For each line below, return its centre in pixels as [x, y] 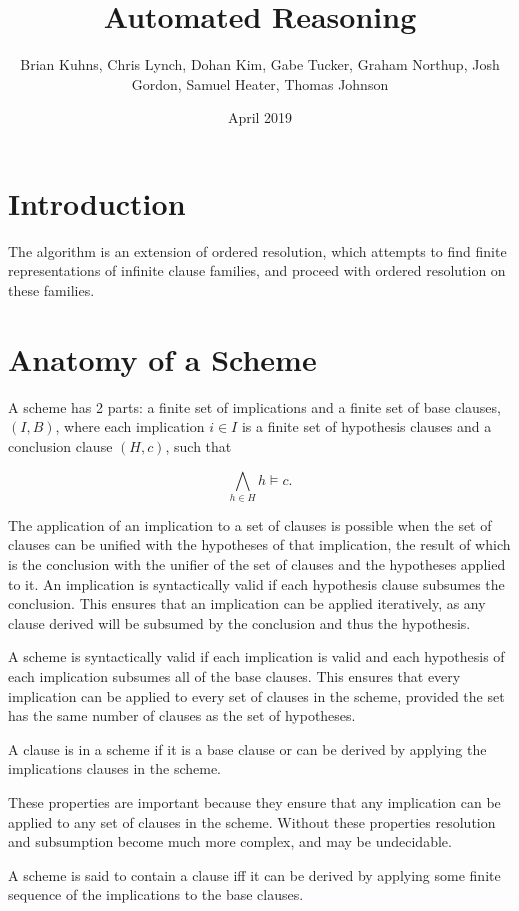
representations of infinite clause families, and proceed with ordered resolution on [257, 270]
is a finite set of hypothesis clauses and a [366, 426]
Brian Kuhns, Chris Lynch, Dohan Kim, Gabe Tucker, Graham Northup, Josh [260, 64]
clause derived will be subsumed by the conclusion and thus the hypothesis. [239, 622]
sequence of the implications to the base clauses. [156, 894]
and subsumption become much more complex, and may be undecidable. [230, 841]
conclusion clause [60, 445]
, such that [198, 445]
